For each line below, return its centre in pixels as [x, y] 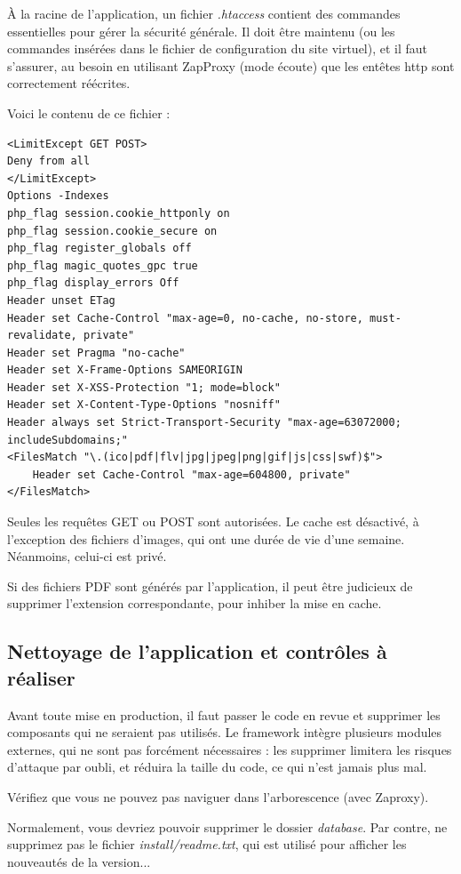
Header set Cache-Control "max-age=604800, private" [191, 474]
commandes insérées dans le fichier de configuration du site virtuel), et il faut [218, 48]
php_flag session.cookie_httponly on [119, 213]
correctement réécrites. [69, 83]
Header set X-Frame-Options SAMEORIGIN [125, 370]
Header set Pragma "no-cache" [96, 353]
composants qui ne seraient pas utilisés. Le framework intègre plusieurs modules [225, 732]
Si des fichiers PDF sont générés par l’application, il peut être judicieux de [210, 585]
